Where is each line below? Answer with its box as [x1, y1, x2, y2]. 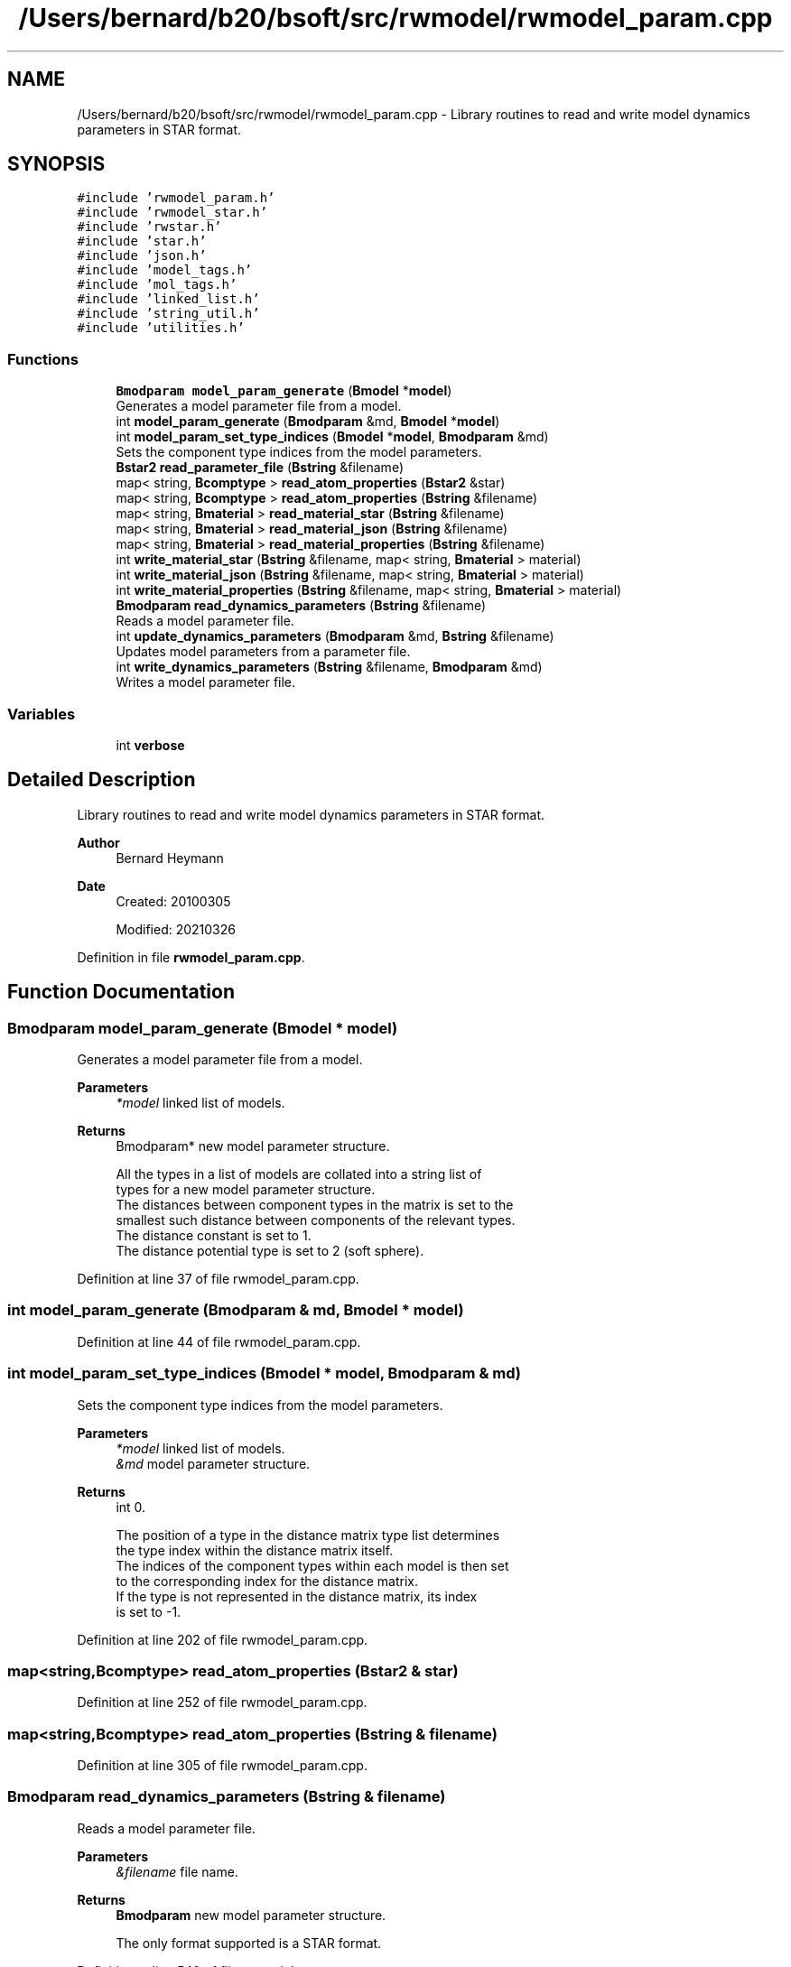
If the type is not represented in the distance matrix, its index [116, 1588, 478, 1604]
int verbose [116, 737, 185, 753]
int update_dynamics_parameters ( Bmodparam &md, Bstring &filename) [116, 628, 554, 645]
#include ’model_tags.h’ [77, 263, 253, 278]
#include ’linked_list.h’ [77, 292, 260, 307]
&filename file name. [116, 1863, 238, 1879]
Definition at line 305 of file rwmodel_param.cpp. [77, 1758, 368, 1773]
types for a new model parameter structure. [116, 1182, 376, 1197]
